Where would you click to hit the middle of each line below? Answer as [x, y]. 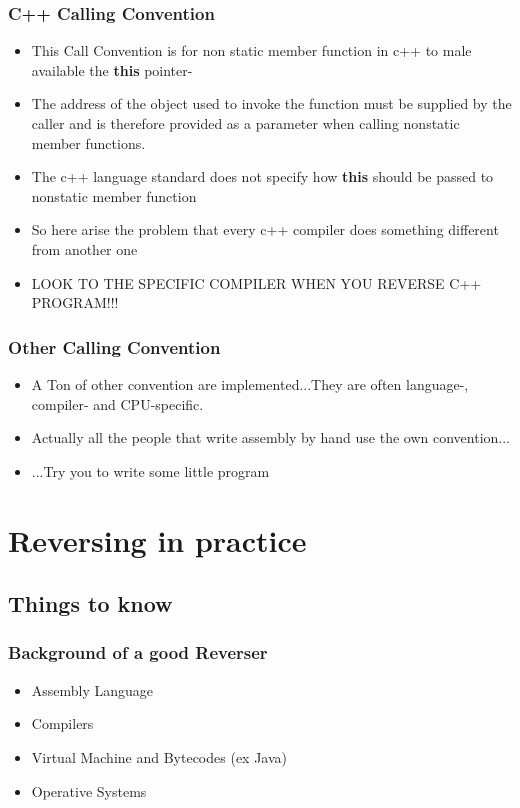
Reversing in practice [157, 539]
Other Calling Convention [114, 346]
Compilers [62, 723]
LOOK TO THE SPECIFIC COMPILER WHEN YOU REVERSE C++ [256, 282]
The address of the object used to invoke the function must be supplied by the [271, 103]
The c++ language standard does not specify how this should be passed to [262, 176]
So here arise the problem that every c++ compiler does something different [265, 229]
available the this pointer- [112, 69]
